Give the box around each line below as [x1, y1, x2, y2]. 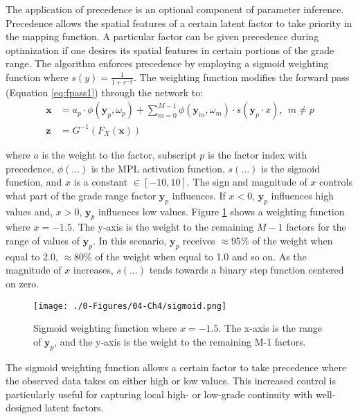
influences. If [172, 188, 226, 202]
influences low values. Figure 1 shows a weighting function [98, 204, 345, 218]
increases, [73, 262, 114, 277]
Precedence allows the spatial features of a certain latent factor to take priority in [6, 15, 352, 30]
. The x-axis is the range [218, 321, 323, 335]
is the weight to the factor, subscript [42, 147, 197, 161]
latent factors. [44, 400, 104, 415]
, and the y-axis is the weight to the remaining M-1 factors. [54, 334, 306, 348]
